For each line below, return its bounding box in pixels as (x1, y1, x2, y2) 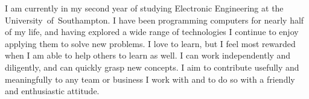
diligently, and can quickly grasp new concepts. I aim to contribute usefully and (5, 60, 299, 73)
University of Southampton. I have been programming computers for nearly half (5, 13, 304, 26)
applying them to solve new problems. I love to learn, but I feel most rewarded (5, 37, 296, 49)
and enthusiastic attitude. (5, 85, 100, 97)
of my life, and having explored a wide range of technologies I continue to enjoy (5, 25, 299, 38)
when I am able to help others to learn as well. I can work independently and (5, 49, 291, 62)
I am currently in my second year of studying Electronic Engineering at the (5, 2, 284, 14)
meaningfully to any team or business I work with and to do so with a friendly (5, 72, 295, 85)
